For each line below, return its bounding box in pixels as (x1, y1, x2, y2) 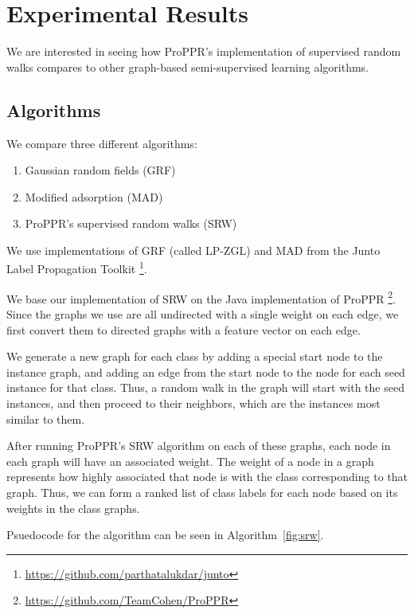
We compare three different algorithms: (6, 135, 197, 151)
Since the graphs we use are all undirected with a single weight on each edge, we (6, 305, 399, 322)
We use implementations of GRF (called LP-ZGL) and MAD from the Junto (6, 241, 381, 258)
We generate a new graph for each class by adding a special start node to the (6, 348, 383, 365)
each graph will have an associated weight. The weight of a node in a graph (6, 452, 374, 469)
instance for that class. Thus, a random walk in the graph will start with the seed (6, 379, 404, 396)
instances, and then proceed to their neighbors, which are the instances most (6, 394, 381, 411)
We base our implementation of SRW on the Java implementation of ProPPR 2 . (6, 287, 396, 307)
